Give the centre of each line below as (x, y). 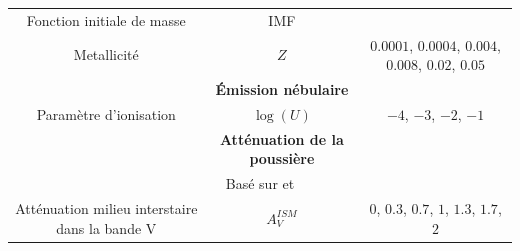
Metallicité (106, 54)
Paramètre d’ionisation (106, 113)
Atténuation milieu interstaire (106, 208)
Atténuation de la (281, 138)
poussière (282, 158)
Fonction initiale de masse (106, 19)
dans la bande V (106, 227)
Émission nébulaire (282, 89)
